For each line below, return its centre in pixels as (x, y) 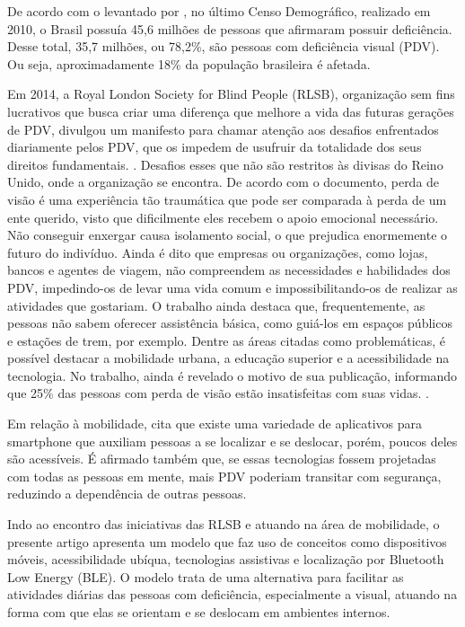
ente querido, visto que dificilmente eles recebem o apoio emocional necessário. (223, 217)
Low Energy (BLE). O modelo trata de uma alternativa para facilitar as (206, 576)
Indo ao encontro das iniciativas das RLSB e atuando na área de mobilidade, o (224, 524)
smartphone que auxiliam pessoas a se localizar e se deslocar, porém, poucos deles (232, 441)
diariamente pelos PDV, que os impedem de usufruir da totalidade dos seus (215, 147)
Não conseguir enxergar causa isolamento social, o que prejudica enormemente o (228, 235)
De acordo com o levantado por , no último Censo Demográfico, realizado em (219, 11)
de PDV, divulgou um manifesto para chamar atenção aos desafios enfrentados (223, 129)
